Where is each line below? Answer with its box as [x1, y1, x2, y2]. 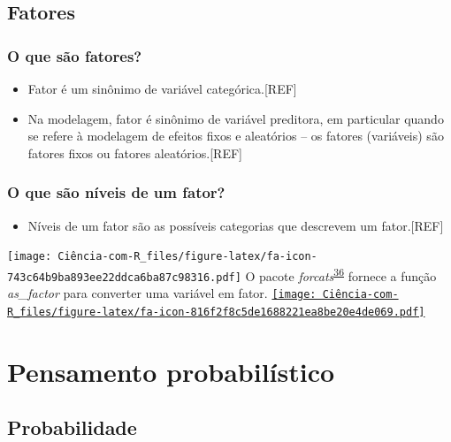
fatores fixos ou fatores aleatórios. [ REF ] [27, 143, 242, 162]
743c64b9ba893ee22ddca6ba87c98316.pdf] [7, 271, 241, 284]
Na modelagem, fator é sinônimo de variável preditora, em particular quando [27, 109, 444, 127]
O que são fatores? [7, 44, 142, 66]
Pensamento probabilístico [7, 353, 335, 389]
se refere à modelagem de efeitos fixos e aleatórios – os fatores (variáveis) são [27, 126, 444, 145]
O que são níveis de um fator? [7, 181, 225, 203]
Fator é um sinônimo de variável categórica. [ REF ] [27, 80, 297, 97]
